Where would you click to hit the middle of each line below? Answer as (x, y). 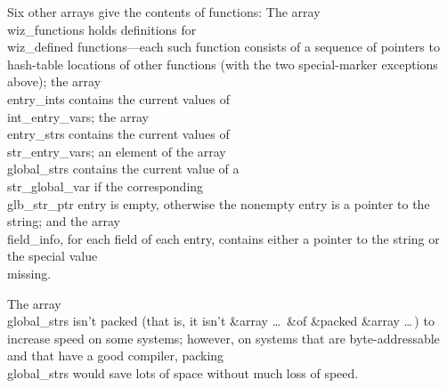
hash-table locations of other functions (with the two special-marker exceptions (223, 64)
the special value (53, 256)
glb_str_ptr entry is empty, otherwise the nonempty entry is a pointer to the (219, 203)
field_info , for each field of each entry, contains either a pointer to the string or (223, 238)
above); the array (54, 81)
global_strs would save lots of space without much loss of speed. (183, 372)
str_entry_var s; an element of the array (117, 151)
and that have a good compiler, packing (116, 356)
